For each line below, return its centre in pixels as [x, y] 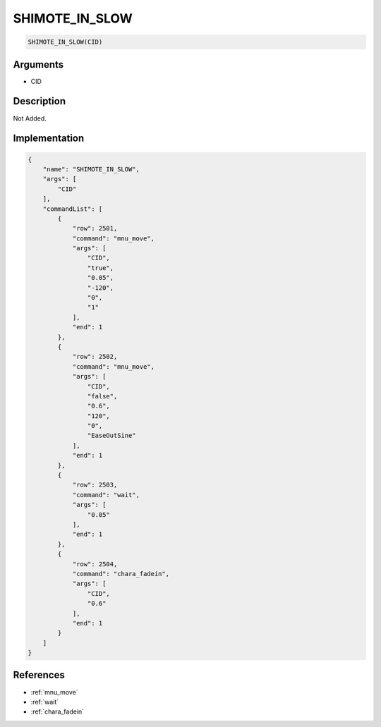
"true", [101, 268]
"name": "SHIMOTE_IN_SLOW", [91, 169]
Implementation [49, 139]
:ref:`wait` [45, 702]
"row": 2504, [95, 564]
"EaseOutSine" [112, 436]
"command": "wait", [106, 495]
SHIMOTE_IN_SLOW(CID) [65, 42]
